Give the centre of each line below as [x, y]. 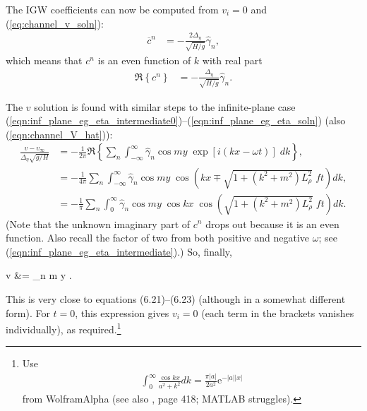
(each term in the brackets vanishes [278, 312]
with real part [232, 60]
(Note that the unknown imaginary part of [98, 224]
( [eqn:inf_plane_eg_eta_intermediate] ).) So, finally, [119, 251]
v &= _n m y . [39, 275]
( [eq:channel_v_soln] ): [55, 23]
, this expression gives [122, 312]
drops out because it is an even [272, 224]
